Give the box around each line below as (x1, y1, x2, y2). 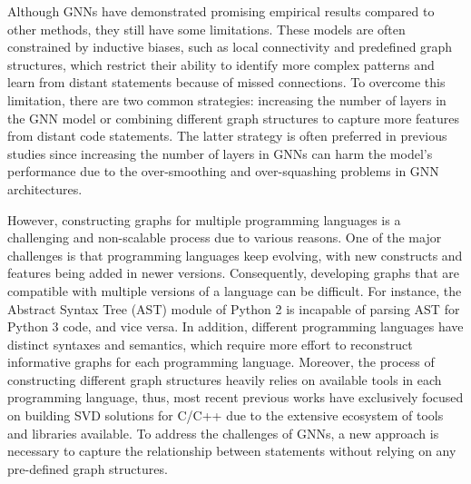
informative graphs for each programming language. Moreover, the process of (7, 352, 435, 371)
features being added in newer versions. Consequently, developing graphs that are (7, 263, 459, 282)
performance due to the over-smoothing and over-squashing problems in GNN (7, 162, 439, 181)
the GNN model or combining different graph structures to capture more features (7, 108, 460, 127)
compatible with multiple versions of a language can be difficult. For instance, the (7, 281, 462, 300)
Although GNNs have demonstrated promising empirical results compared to (7, 2, 435, 20)
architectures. (7, 179, 83, 198)
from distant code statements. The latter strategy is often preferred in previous (7, 126, 447, 145)
